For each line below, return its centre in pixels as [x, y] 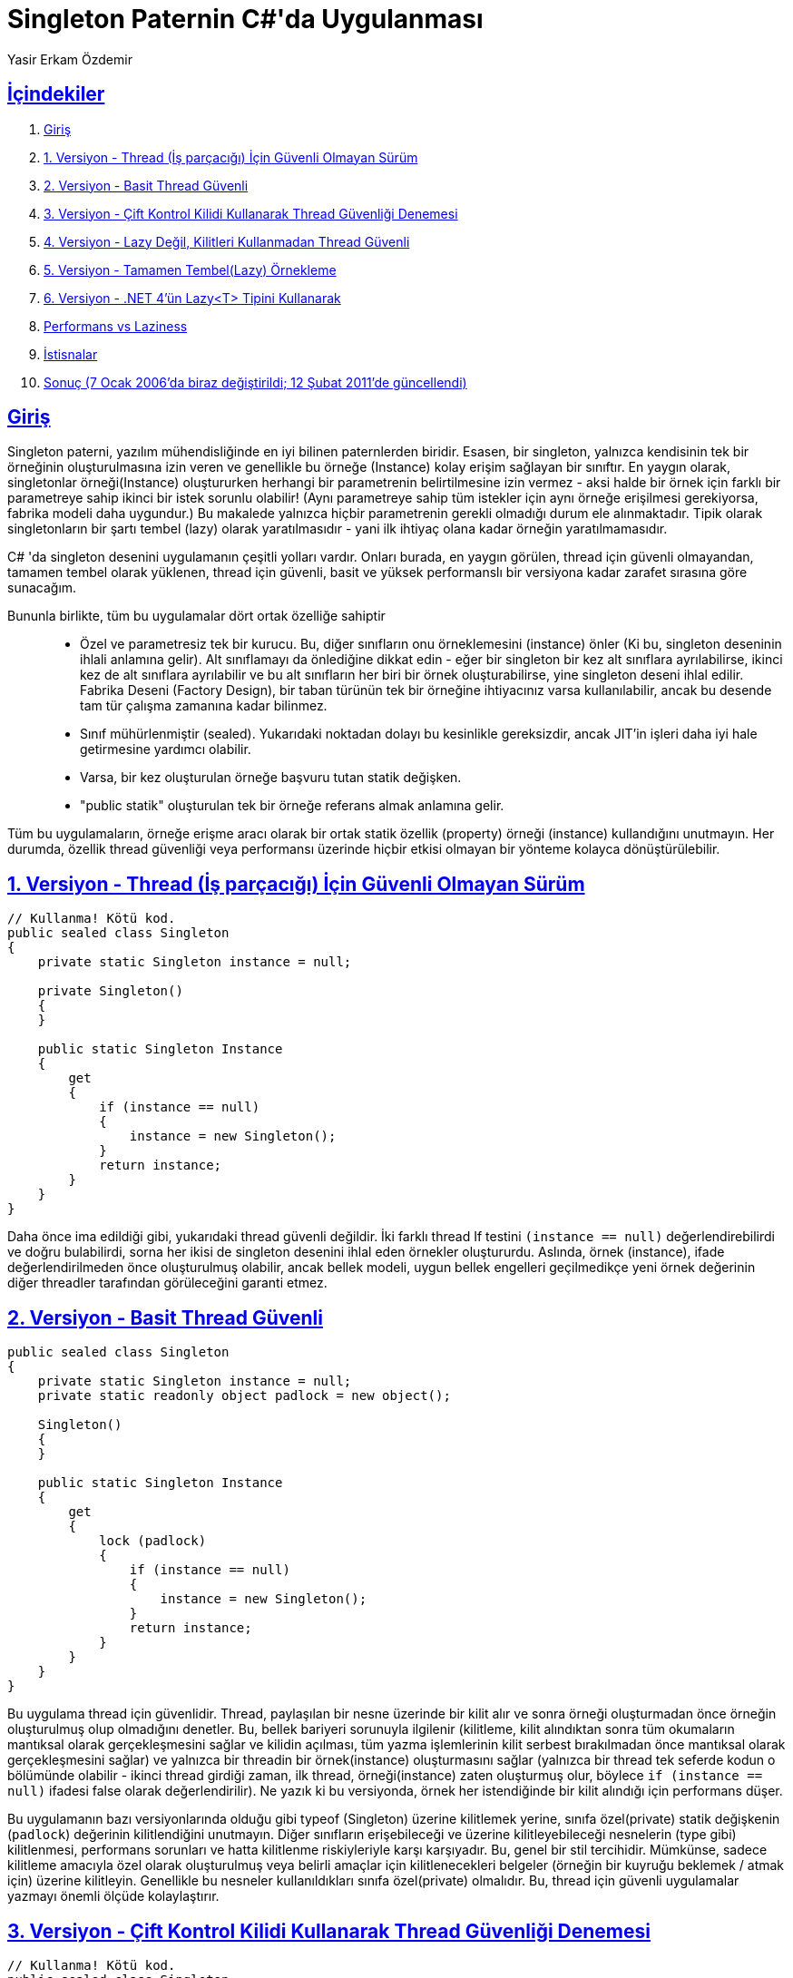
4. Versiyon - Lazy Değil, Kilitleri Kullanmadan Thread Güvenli [227, 241]
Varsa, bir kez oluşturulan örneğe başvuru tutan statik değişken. [271, 778]
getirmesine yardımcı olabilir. [166, 749]
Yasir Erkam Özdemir [70, 59]
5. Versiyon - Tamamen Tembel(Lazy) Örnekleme [190, 269]
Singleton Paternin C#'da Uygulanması [245, 19]
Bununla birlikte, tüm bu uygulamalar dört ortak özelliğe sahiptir [196, 616]
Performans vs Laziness [116, 326]
